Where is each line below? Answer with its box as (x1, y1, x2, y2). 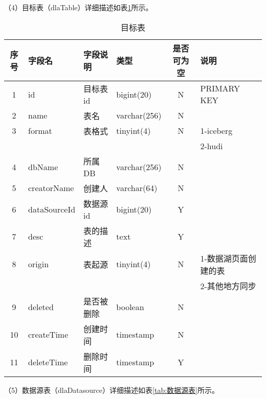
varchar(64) (116, 182, 158, 194)
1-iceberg (200, 125, 233, 137)
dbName (28, 160, 58, 173)
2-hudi (200, 139, 223, 152)
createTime (28, 328, 69, 341)
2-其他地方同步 (200, 279, 256, 292)
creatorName (28, 182, 74, 194)
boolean (116, 301, 144, 313)
